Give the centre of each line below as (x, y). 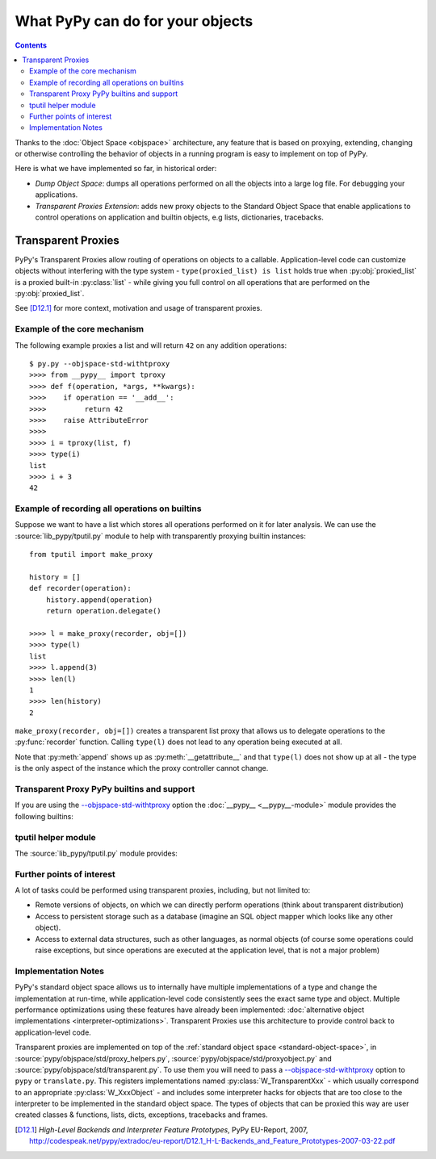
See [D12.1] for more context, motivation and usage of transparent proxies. (138, 308)
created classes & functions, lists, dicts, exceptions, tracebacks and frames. (141, 1115)
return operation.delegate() (103, 611)
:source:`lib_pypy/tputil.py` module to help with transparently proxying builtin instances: (160, 536)
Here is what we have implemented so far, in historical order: (116, 169)
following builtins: (44, 816)
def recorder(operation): (81, 588)
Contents (31, 45)
